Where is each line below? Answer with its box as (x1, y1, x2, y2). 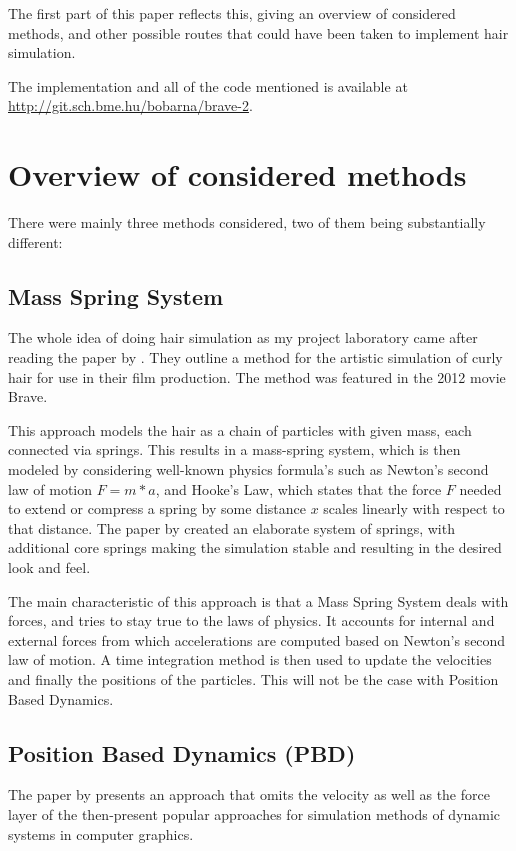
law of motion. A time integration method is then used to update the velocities (8, 649, 492, 670)
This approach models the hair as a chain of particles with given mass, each (8, 419, 472, 440)
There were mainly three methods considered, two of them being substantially (8, 212, 486, 233)
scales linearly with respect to (323, 498, 505, 519)
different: (8, 231, 63, 252)
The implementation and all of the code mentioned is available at (8, 75, 408, 96)
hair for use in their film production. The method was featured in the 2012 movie (8, 366, 506, 387)
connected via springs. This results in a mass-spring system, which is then (8, 439, 461, 460)
